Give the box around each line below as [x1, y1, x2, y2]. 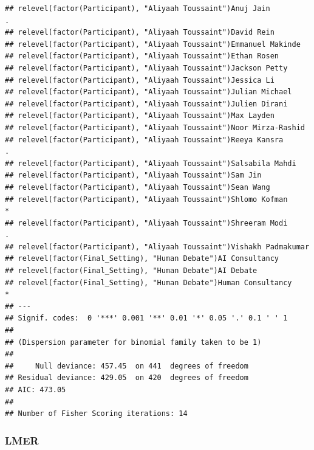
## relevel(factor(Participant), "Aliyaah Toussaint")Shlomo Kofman [5, 195, 288, 204]
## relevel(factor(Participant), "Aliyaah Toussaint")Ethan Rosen [5, 52, 279, 61]
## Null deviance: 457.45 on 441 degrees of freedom [5, 361, 248, 370]
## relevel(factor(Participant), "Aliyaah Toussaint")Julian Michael [5, 88, 292, 97]
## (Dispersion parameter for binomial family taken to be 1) [5, 337, 262, 347]
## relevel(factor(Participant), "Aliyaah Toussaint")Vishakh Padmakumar [5, 242, 310, 251]
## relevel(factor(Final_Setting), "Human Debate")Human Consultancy [5, 278, 292, 287]
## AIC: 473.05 [5, 386, 66, 394]
